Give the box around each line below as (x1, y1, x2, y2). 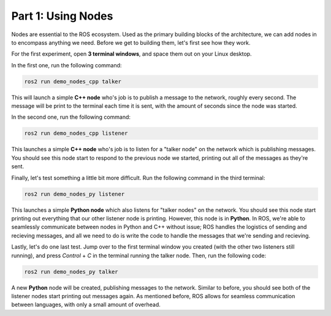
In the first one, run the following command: (11, 61, 122, 69)
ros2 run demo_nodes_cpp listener (24, 130, 128, 137)
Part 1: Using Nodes (11, 9, 113, 23)
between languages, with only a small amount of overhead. (11, 301, 161, 309)
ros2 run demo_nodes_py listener (24, 190, 125, 197)
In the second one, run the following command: (11, 113, 131, 121)
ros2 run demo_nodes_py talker (24, 268, 119, 275)
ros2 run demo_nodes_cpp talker (24, 78, 122, 85)
